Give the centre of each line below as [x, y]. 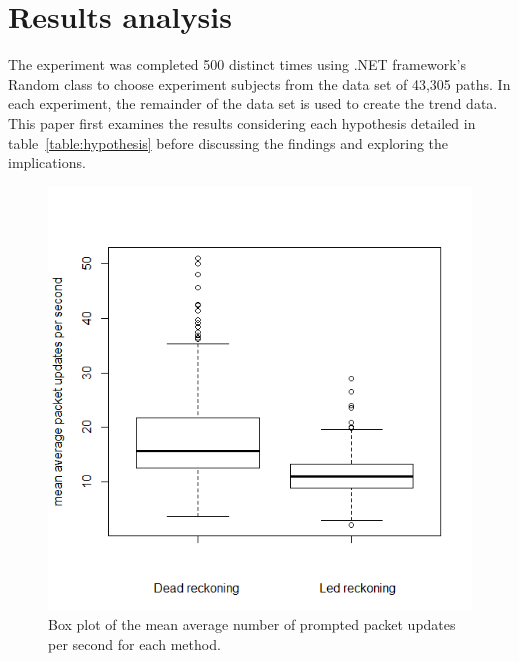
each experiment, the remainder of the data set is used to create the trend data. [253, 103]
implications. [47, 162]
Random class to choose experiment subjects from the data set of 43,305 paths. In [259, 83]
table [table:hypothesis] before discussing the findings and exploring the [228, 142]
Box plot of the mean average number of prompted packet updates [252, 624]
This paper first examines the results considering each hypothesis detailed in [242, 122]
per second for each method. [134, 643]
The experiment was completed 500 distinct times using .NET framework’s [237, 64]
